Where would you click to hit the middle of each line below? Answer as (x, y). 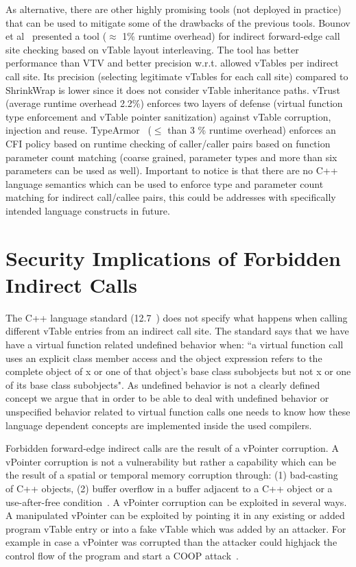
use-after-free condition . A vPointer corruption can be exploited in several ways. (176, 502)
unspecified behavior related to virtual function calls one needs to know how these (178, 411)
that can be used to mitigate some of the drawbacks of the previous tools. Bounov (178, 22)
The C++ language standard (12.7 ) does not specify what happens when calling (177, 317)
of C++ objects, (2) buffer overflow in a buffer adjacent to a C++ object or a (169, 488)
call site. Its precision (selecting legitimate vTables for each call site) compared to (177, 76)
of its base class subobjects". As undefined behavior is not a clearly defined (163, 384)
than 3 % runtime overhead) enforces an (252, 130)
